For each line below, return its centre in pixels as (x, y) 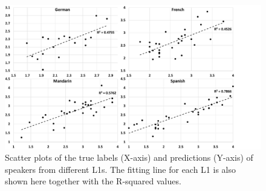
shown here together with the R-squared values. (93, 181)
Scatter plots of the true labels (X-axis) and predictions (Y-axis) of (129, 157)
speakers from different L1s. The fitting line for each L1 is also (121, 169)
